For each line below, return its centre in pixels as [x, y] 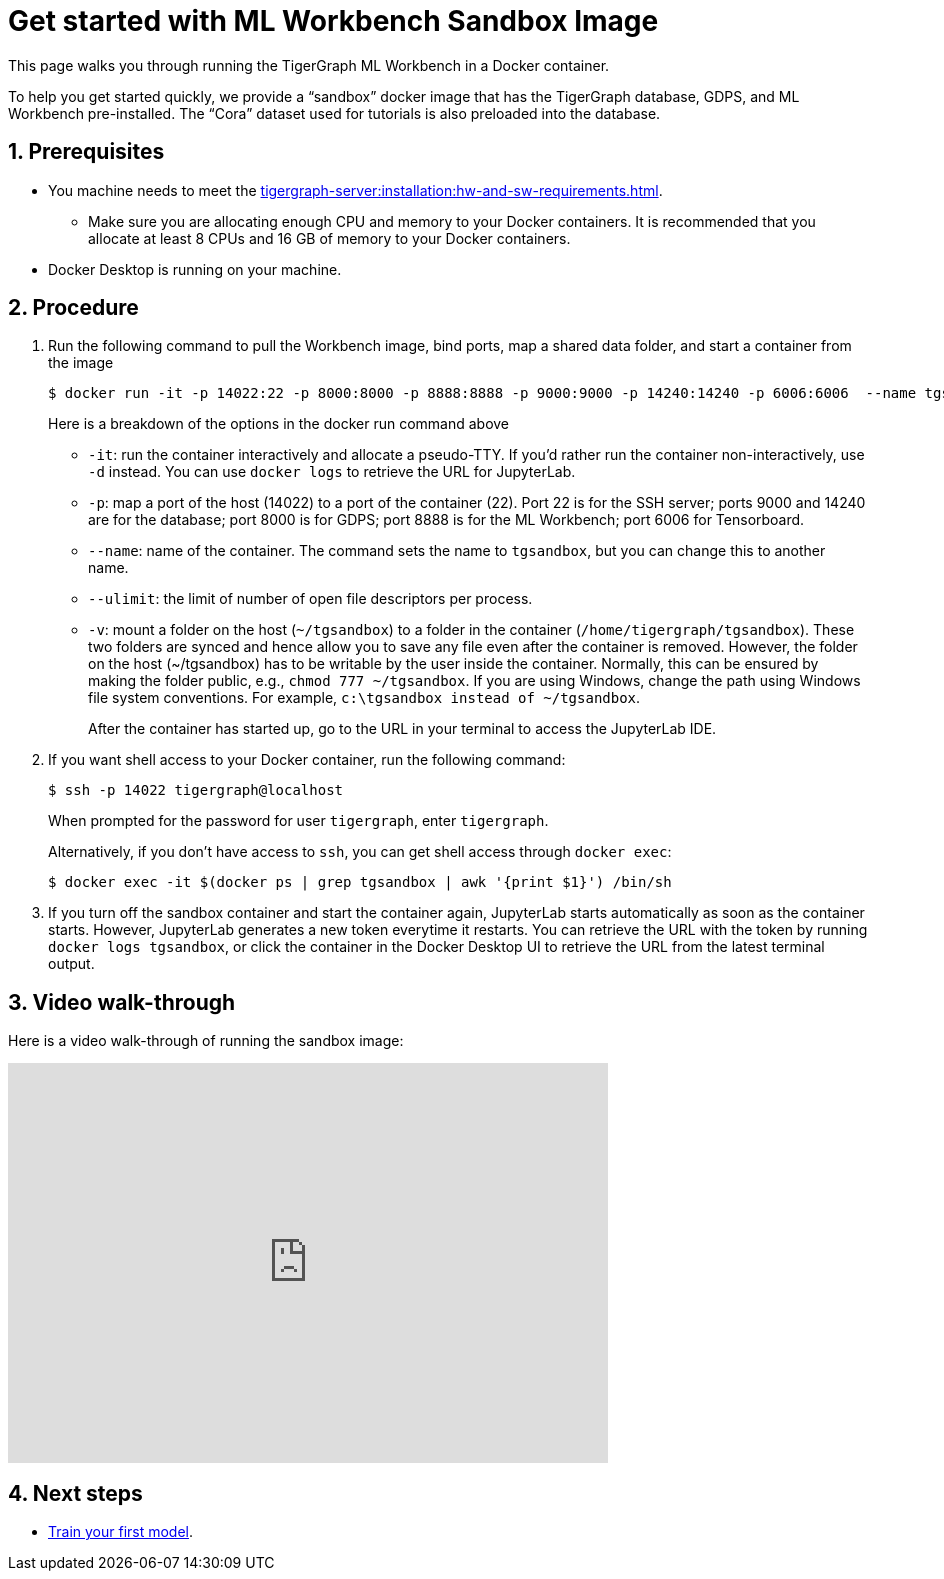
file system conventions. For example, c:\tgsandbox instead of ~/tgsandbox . [364, 698]
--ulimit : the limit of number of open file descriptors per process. [310, 599]
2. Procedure [73, 308]
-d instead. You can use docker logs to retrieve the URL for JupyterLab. [332, 472]
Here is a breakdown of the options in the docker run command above [279, 424]
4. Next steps [75, 1493]
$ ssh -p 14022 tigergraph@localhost [196, 790]
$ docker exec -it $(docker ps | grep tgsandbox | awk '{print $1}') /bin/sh [360, 882]
